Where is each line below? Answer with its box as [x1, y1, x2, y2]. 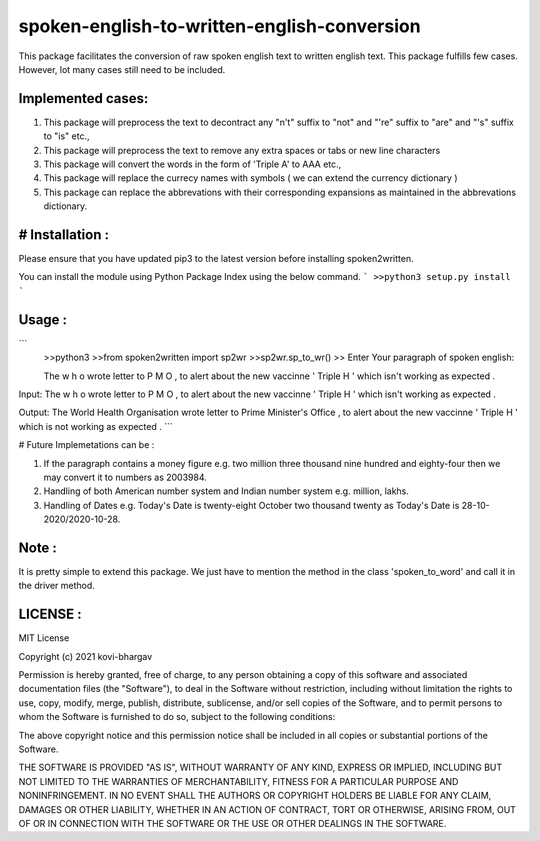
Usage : [18, 311, 68, 328]
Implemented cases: [18, 90, 149, 107]
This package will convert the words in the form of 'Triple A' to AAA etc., [43, 158, 342, 170]
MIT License [18, 632, 70, 644]
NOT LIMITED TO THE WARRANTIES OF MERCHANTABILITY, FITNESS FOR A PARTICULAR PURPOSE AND [18, 775, 459, 787]
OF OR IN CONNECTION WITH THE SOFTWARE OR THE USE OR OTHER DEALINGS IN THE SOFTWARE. [18, 817, 447, 829]
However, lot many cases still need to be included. [18, 63, 226, 75]
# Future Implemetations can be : [18, 439, 155, 451]
